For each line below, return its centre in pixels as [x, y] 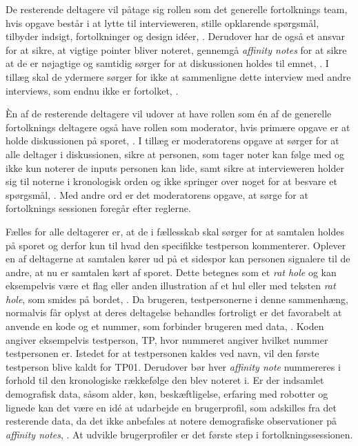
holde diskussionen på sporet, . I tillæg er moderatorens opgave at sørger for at [172, 140]
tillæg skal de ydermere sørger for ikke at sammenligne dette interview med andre [178, 76]
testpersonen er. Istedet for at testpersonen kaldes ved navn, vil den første [162, 353]
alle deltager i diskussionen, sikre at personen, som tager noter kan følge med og [175, 154]
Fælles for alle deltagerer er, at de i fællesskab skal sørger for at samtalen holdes [175, 231]
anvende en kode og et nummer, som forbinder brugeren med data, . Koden [165, 326]
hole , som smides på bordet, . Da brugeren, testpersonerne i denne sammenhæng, [177, 299]
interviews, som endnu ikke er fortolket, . [92, 90]
